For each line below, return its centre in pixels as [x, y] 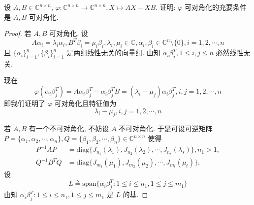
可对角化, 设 [69, 33]
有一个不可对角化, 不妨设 [69, 128]
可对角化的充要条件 [215, 7]
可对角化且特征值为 [85, 103]
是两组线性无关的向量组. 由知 [113, 52]
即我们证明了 [25, 103]
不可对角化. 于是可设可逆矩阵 [166, 128]
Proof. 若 [18, 33]
